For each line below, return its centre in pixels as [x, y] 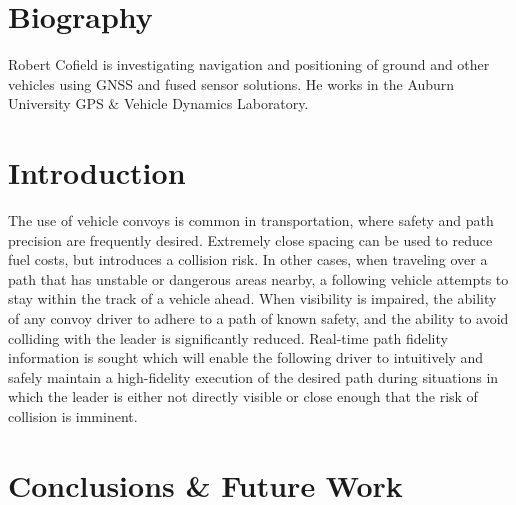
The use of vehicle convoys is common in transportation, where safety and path [251, 220]
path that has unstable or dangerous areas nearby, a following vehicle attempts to [258, 278]
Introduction [97, 172]
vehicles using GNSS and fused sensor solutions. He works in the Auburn [231, 83]
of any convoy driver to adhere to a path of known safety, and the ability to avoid [258, 318]
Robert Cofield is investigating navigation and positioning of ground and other [249, 64]
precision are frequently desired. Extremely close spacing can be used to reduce [250, 239]
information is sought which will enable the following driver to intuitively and [246, 357]
